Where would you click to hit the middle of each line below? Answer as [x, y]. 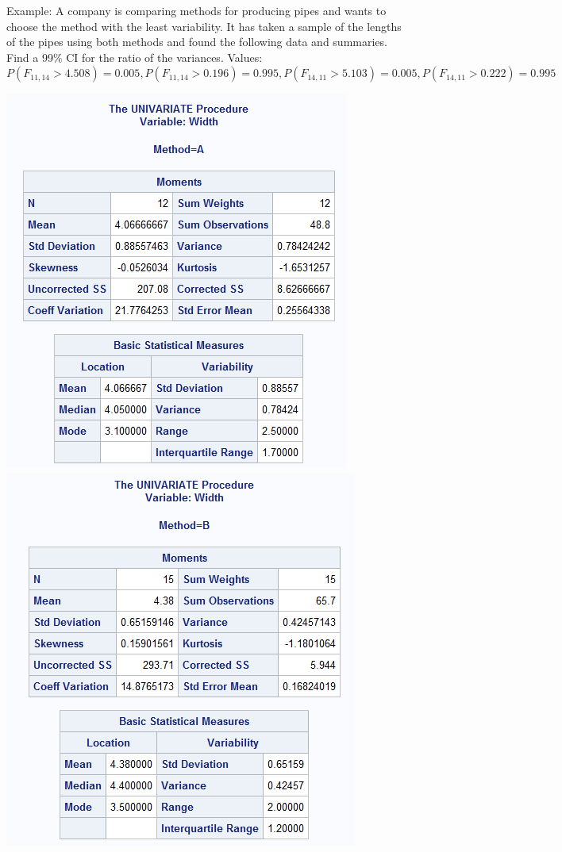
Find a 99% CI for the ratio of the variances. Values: [135, 57]
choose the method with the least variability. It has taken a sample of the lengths [204, 26]
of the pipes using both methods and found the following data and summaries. [197, 42]
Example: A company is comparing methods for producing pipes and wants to [196, 10]
